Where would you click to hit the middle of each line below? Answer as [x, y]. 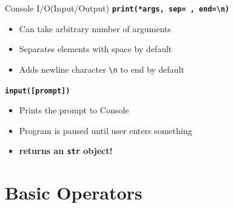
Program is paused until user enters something [106, 130]
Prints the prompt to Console [74, 110]
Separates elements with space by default [96, 49]
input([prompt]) [38, 91]
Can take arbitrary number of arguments [95, 28]
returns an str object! [66, 151]
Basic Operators [74, 193]
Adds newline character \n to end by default [102, 69]
